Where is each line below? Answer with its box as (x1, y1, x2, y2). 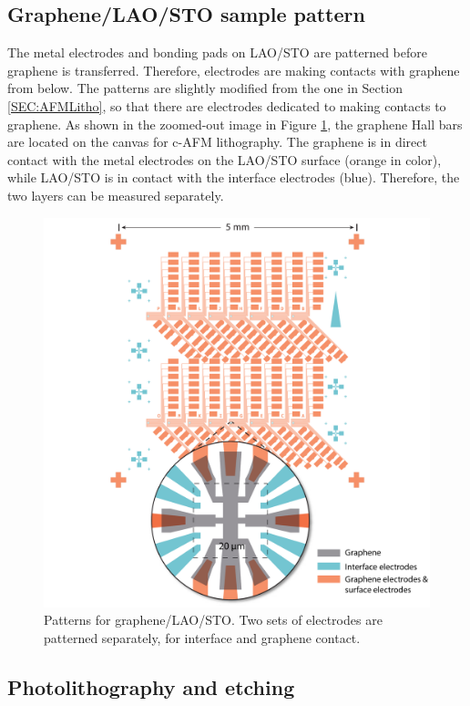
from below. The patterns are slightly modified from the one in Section (7, 78, 403, 98)
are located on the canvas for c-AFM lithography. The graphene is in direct (7, 132, 427, 151)
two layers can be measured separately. (7, 185, 224, 204)
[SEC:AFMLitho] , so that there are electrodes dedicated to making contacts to (7, 96, 446, 115)
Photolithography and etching (7, 673, 295, 701)
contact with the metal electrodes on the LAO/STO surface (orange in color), (7, 150, 442, 169)
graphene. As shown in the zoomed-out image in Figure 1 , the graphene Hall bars (7, 114, 463, 133)
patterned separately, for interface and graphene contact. (44, 628, 361, 648)
